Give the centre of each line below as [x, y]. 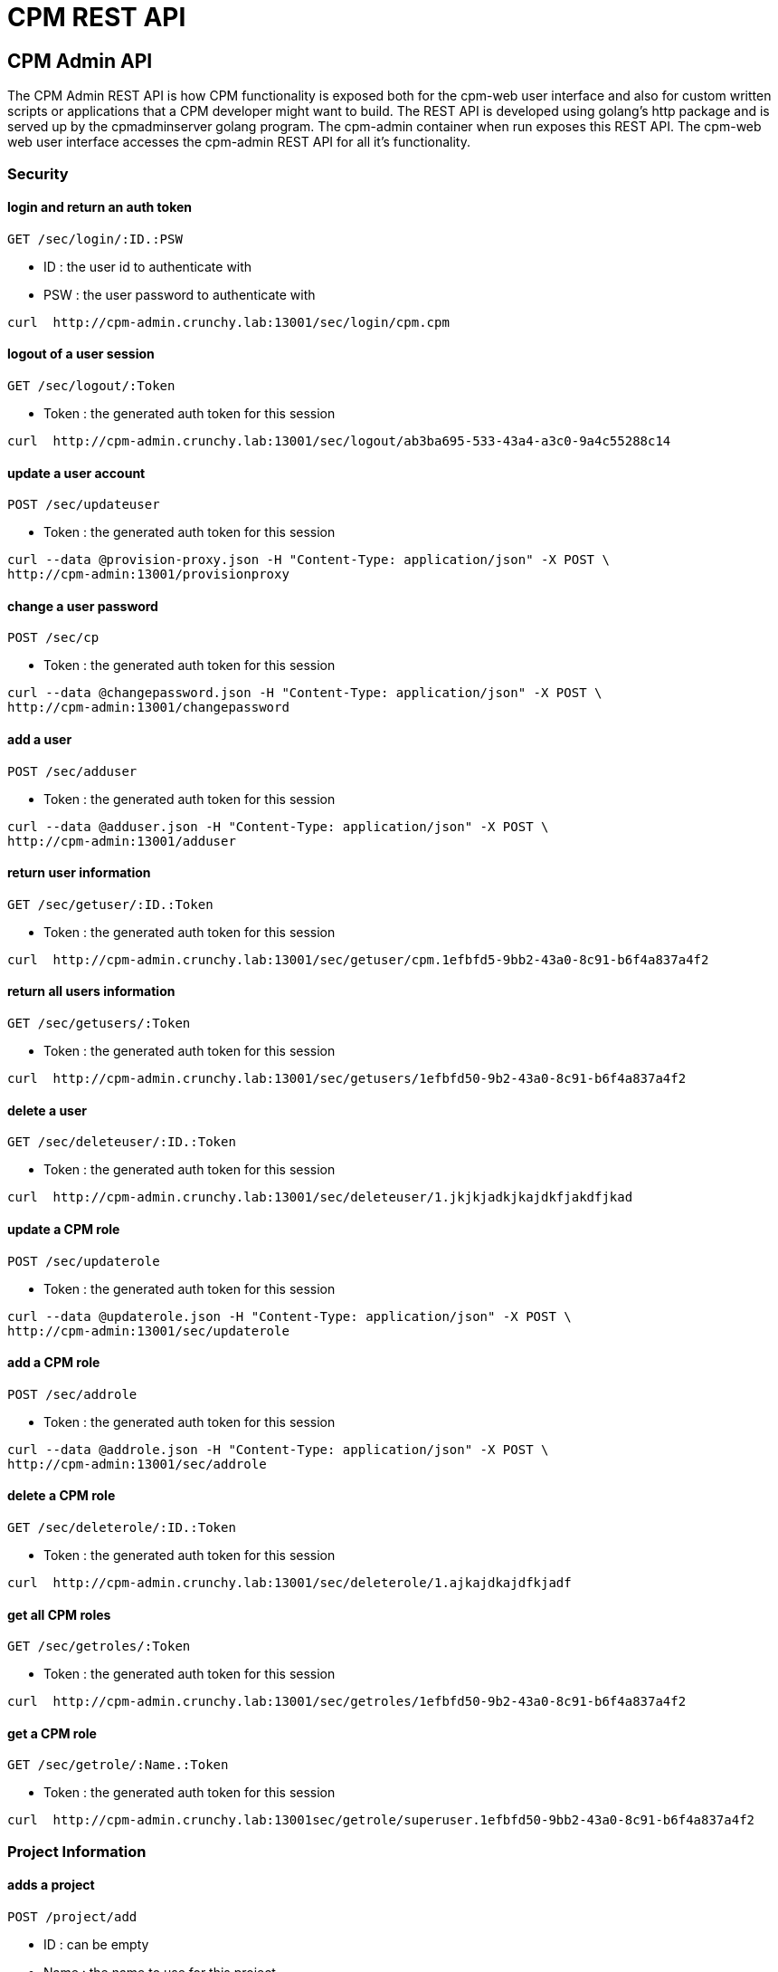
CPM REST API [97, 17]
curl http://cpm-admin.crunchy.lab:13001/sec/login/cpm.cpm [228, 322]
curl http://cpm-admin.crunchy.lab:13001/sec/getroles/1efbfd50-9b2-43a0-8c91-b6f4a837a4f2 [347, 1702]
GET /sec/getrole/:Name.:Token [118, 1765]
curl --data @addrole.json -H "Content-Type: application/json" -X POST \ [278, 1449]
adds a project [51, 1885]
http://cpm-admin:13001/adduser [122, 841]
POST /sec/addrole [72, 1394]
